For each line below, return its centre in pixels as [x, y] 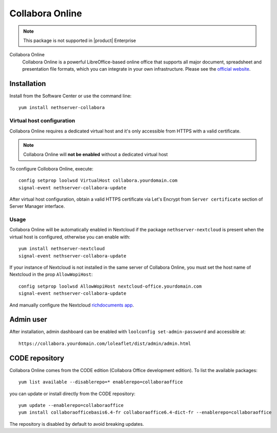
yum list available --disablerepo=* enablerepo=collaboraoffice [101, 382]
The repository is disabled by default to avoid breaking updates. [77, 424]
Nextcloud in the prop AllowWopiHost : [51, 274]
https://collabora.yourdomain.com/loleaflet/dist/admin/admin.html [105, 343]
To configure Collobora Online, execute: [51, 168]
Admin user [28, 320]
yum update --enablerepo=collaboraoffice [71, 405]
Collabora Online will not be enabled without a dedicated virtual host [96, 155]
